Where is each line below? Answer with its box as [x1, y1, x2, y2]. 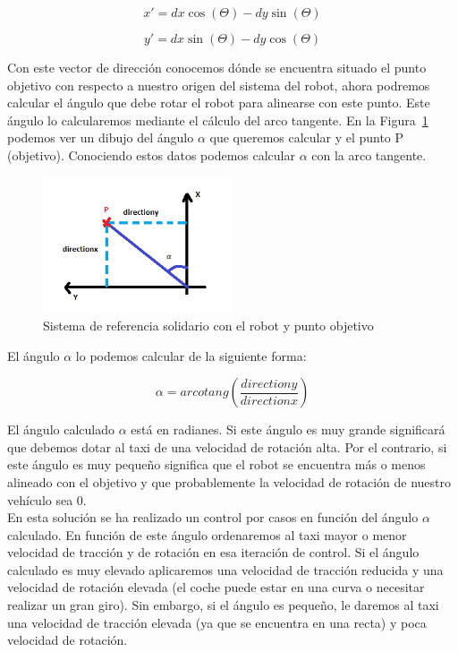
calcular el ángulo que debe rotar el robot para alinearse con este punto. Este [7, 93, 430, 112]
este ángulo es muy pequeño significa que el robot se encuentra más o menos [7, 455, 426, 474]
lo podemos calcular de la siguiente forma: [75, 346, 307, 365]
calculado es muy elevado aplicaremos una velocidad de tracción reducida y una [7, 560, 444, 579]
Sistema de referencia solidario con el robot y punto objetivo [43, 315, 374, 334]
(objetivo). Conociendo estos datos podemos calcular [7, 145, 295, 164]
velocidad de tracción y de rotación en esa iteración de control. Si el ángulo [7, 543, 420, 562]
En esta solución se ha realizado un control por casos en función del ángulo [7, 508, 419, 527]
